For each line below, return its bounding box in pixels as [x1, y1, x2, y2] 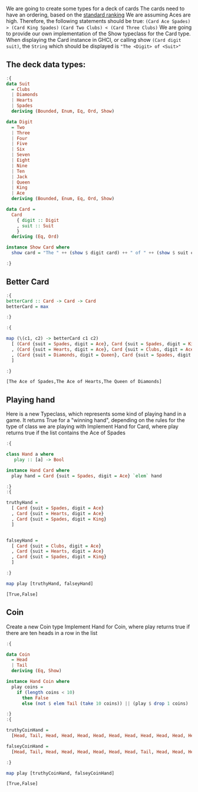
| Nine [11, 162, 28, 169]
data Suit [6, 81, 31, 87]
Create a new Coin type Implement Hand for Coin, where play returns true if [6, 623, 190, 630]
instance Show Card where [6, 244, 70, 250]
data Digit [6, 119, 33, 125]
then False [21, 695, 49, 701]
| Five [11, 141, 28, 147]
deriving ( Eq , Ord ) [11, 234, 60, 240]
